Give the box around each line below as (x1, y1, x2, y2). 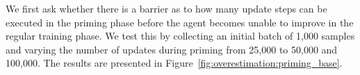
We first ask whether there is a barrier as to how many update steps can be (6, 1, 327, 15)
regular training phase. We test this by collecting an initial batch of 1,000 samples (6, 28, 355, 43)
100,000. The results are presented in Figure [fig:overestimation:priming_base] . (6, 56, 343, 70)
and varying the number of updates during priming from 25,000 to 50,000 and (6, 42, 338, 56)
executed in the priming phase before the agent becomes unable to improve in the (6, 15, 354, 29)
